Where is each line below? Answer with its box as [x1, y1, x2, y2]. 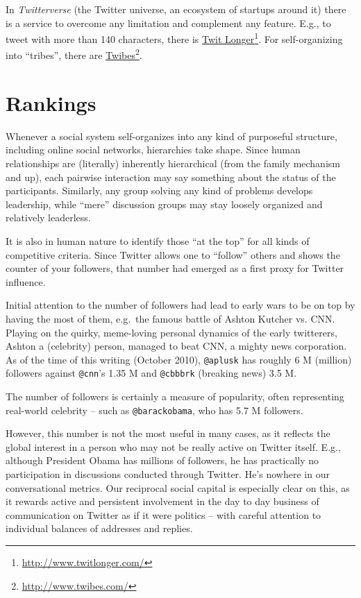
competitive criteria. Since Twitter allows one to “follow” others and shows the [6, 247, 340, 262]
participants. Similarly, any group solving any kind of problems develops [6, 183, 313, 198]
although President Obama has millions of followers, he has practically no [6, 453, 319, 468]
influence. [6, 274, 46, 289]
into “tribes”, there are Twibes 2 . [6, 46, 142, 62]
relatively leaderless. [6, 210, 91, 225]
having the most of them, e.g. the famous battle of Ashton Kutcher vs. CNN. [6, 311, 335, 325]
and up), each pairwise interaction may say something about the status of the [6, 169, 336, 184]
